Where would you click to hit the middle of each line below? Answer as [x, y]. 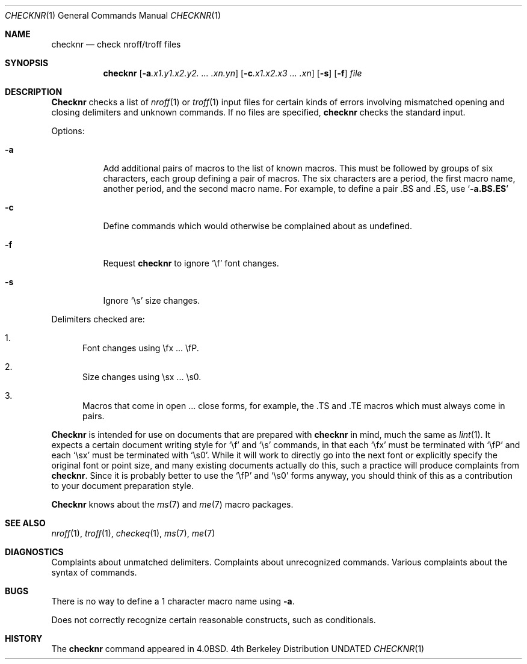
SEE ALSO [25, 523]
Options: [68, 131]
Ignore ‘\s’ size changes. [152, 300]
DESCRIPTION [34, 92]
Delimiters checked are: [98, 319]
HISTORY [24, 638]
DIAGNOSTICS [34, 552]
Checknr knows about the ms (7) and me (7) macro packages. [172, 504]
